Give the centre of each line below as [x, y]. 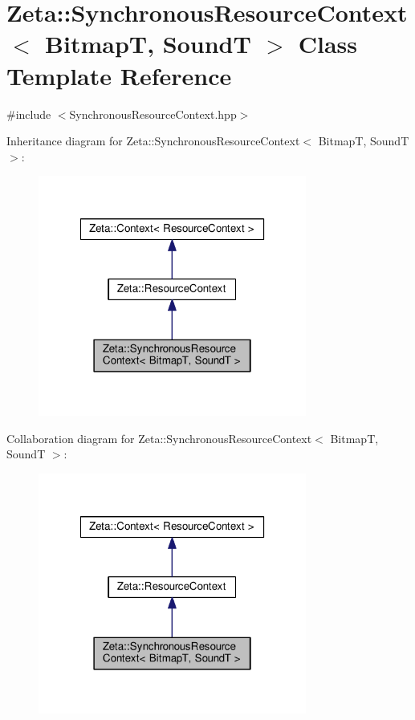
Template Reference [119, 75]
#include [29, 114]
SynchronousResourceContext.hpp [153, 114]
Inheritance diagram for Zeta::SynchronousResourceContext [153, 141]
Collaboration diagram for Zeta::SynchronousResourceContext [159, 438]
